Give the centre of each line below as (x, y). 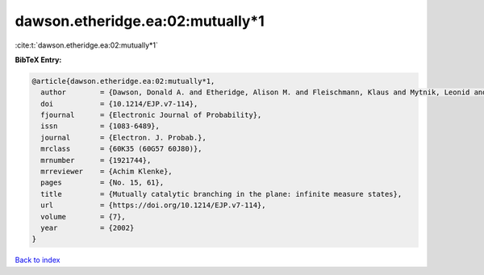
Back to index (38, 260)
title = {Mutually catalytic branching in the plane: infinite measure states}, (221, 194)
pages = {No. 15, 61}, (102, 183)
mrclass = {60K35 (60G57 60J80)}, (121, 149)
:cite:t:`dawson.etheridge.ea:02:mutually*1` (87, 45)
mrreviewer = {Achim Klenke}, (106, 172)
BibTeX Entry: (38, 60)
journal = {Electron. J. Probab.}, (124, 137)
